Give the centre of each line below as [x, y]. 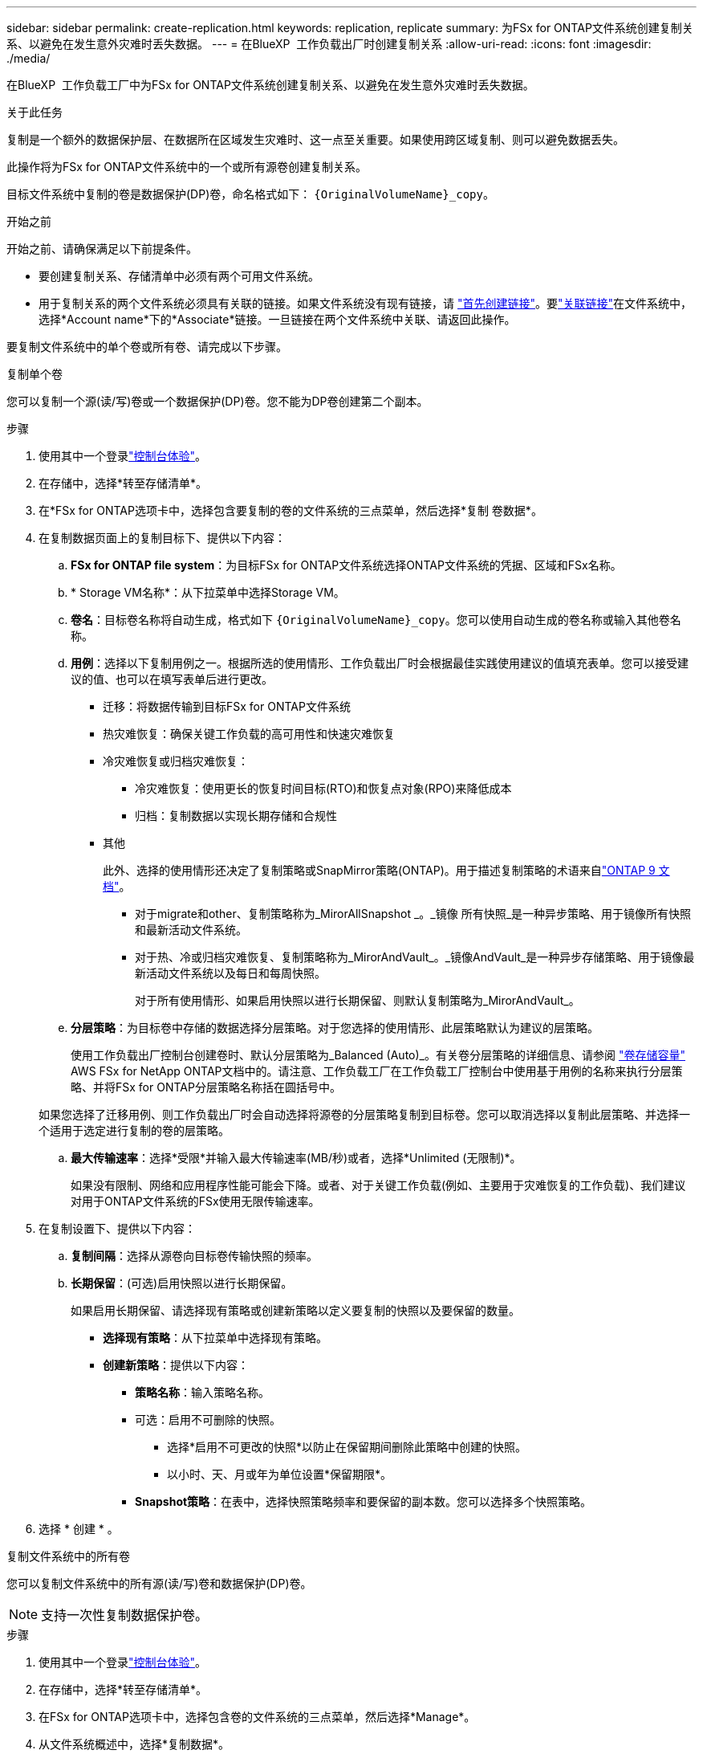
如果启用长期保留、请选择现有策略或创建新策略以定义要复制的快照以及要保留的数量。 [295, 1310]
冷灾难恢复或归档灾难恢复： [176, 761]
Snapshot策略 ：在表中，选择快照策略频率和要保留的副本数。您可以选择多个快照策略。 [364, 1501]
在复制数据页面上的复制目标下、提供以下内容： [162, 538]
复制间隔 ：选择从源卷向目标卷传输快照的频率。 [194, 1256]
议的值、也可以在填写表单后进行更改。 [172, 679]
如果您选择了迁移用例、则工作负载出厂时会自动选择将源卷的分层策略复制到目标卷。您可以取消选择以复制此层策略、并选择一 [364, 1114]
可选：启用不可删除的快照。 [208, 1420]
